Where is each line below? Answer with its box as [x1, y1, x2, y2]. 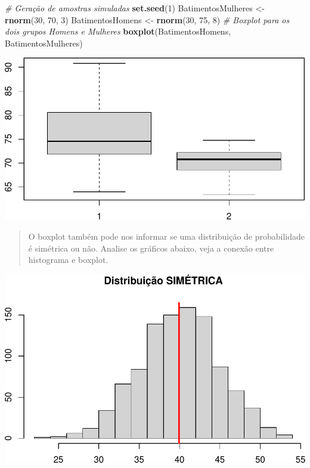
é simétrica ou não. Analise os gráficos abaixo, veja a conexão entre [28, 241, 274, 254]
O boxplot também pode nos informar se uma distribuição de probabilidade [28, 230, 305, 243]
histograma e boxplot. [28, 253, 108, 266]
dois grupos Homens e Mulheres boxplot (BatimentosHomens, [5, 25, 231, 38]
